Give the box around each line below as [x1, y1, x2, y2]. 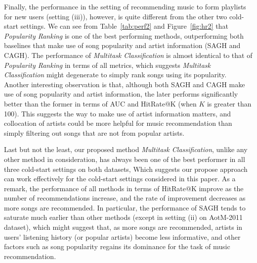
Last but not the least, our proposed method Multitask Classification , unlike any [4, 144, 248, 155]
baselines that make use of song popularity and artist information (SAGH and [4, 40, 241, 51]
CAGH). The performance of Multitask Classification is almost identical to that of [4, 50, 253, 60]
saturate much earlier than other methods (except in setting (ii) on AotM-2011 [4, 212, 243, 222]
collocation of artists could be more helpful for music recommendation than [4, 118, 232, 128]
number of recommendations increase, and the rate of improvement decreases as [4, 193, 246, 203]
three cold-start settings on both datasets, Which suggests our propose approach [4, 163, 248, 174]
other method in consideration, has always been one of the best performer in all [4, 154, 245, 164]
